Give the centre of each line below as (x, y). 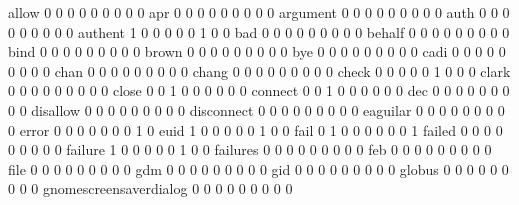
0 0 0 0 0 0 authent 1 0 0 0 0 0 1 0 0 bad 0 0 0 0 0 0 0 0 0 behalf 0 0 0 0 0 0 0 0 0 (259, 31)
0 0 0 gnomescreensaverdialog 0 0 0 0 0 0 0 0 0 (150, 188)
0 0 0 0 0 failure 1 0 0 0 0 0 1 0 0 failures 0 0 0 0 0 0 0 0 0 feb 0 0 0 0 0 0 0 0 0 (250, 149)
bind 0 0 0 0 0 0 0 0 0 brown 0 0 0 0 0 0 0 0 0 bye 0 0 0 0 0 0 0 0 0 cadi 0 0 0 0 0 (257, 51)
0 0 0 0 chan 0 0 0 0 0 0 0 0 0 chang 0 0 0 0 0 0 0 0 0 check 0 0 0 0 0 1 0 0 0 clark (259, 70)
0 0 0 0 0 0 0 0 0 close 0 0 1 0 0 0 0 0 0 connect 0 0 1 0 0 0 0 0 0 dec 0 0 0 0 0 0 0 (259, 90)
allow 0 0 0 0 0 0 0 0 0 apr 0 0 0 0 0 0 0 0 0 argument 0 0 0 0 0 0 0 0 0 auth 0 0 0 (259, 12)
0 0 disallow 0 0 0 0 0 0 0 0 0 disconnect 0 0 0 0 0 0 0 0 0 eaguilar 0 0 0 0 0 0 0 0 (256, 109)
